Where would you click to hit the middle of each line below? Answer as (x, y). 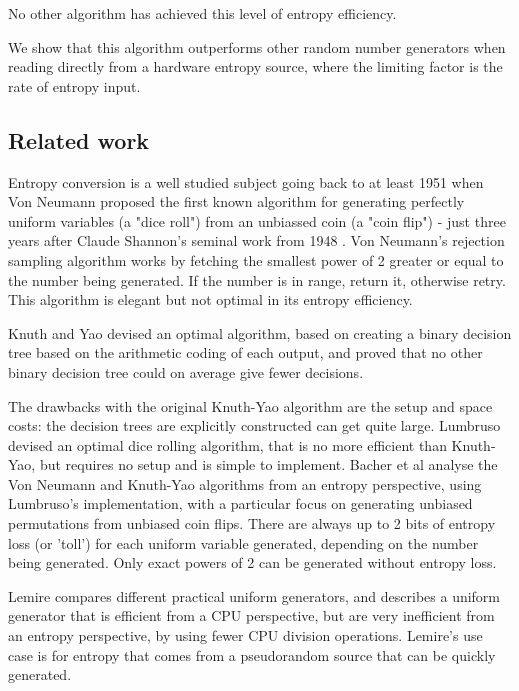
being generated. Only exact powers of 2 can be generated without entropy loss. (252, 562)
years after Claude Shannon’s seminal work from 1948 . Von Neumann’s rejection (256, 240)
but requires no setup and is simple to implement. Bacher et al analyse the (268, 464)
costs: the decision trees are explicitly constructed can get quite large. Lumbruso (254, 425)
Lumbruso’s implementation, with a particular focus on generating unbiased (240, 503)
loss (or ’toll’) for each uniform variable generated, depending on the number (243, 542)
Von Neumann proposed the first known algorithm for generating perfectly (236, 201)
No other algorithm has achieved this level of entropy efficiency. (202, 13)
